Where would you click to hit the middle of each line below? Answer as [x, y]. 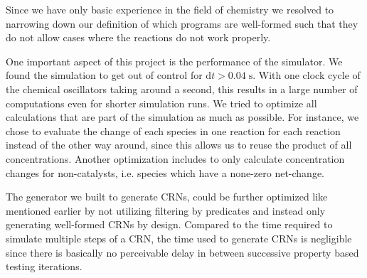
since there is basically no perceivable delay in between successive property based [182, 252]
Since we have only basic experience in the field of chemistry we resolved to [170, 9]
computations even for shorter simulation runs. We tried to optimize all [161, 103]
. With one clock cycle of [307, 75]
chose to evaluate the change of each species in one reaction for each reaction [173, 130]
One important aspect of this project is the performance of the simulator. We [174, 61]
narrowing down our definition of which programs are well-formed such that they [182, 23]
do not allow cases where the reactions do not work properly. [138, 37]
